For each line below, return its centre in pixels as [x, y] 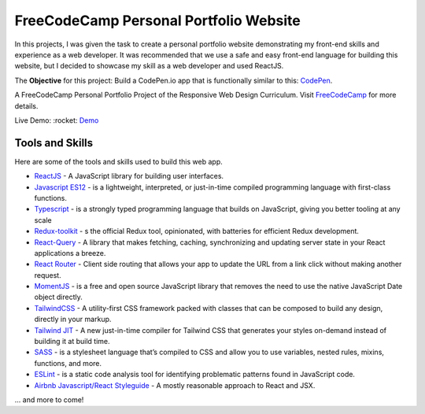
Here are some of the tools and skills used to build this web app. [119, 161]
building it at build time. [72, 342]
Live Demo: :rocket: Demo [57, 120]
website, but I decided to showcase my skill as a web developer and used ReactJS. [149, 66]
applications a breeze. [70, 253]
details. [26, 105]
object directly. [58, 297]
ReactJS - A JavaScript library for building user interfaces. [129, 176]
